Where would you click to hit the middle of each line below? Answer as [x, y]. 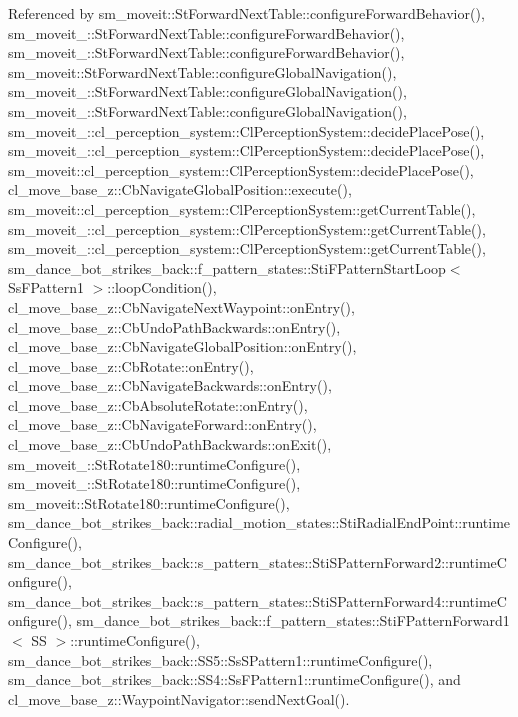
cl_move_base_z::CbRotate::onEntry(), [131, 365]
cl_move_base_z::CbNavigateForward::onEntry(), [162, 424]
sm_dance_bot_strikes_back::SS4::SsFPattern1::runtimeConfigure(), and [234, 679]
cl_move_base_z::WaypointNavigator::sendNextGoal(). [179, 698]
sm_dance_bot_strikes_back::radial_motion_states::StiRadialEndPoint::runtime [259, 522]
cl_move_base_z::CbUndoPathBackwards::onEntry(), [174, 326]
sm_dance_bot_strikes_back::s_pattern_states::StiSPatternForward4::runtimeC [257, 600]
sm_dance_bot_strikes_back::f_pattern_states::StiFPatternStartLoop [227, 267]
